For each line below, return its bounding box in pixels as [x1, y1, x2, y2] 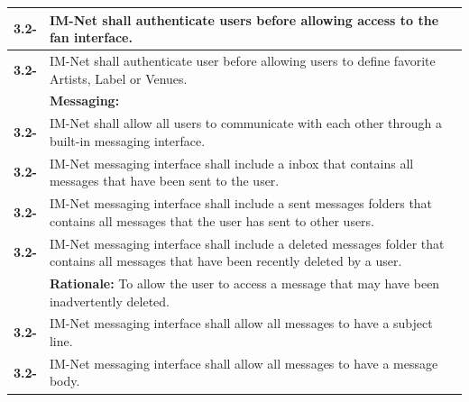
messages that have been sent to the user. [49, 171, 280, 190]
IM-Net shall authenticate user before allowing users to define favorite [49, 50, 436, 69]
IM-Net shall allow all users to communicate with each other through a [49, 114, 443, 132]
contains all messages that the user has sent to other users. [49, 211, 375, 230]
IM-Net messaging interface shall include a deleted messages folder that [49, 233, 445, 252]
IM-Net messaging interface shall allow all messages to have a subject [49, 314, 433, 333]
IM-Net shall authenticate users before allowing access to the [49, 10, 439, 29]
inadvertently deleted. [49, 291, 170, 310]
